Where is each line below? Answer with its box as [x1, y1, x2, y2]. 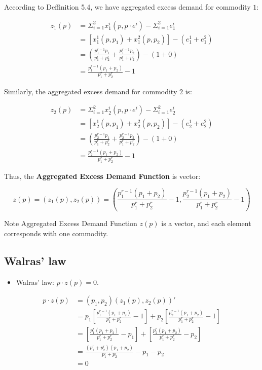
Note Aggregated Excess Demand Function [4, 218, 137, 229]
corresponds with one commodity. [4, 228, 108, 238]
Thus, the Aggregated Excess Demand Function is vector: [4, 170, 201, 181]
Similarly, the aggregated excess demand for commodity [4, 86, 177, 96]
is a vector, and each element [161, 218, 251, 229]
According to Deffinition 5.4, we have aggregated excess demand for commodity [4, 2, 251, 12]
